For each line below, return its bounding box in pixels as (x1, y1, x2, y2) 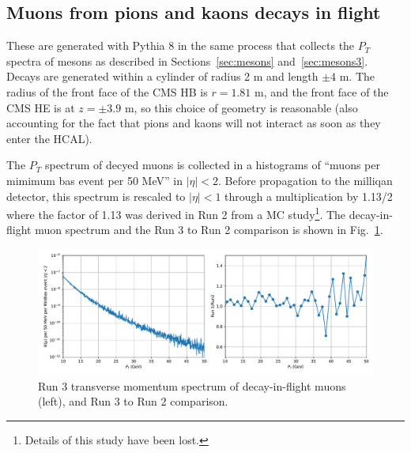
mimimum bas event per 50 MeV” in (6, 172, 183, 188)
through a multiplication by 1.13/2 (224, 187, 393, 204)
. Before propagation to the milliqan (218, 172, 393, 188)
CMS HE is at (6, 99, 75, 115)
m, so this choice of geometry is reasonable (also (124, 99, 358, 115)
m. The (339, 68, 375, 85)
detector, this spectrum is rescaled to (6, 187, 186, 204)
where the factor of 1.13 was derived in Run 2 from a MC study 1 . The (6, 204, 346, 222)
